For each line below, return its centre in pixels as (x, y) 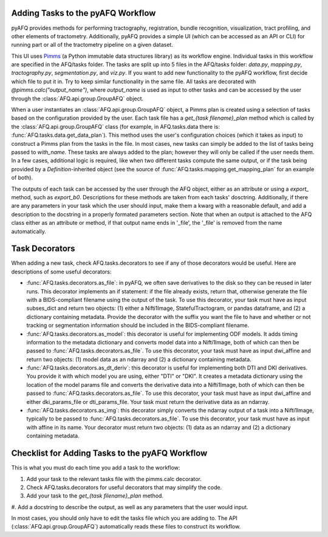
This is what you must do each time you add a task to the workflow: (96, 468)
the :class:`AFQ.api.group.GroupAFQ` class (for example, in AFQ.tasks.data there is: (115, 126)
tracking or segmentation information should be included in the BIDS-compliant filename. (138, 326)
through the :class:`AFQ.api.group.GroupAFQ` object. (77, 98)
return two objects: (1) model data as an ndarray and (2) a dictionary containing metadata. (139, 359)
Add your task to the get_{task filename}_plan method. (95, 496)
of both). (22, 178)
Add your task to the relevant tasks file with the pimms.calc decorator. (114, 479)
